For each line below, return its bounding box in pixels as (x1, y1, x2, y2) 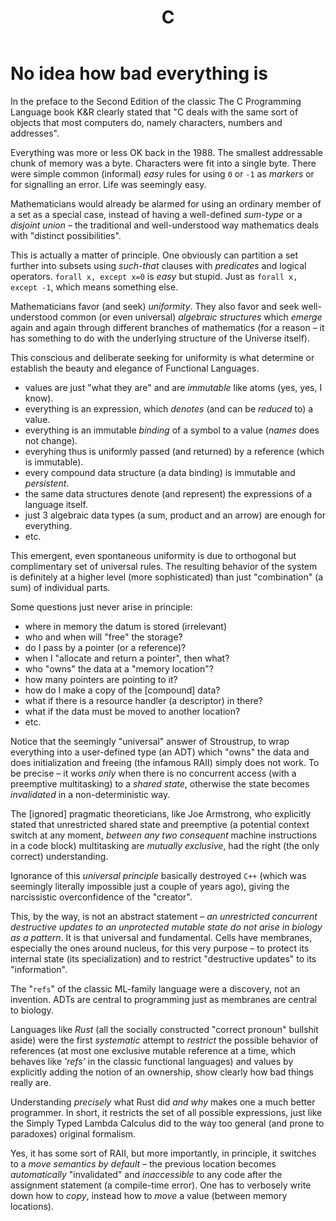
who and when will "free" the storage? (24, 631, 183, 643)
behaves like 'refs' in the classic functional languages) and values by (10, 1055, 294, 1067)
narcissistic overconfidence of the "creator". (10, 891, 193, 903)
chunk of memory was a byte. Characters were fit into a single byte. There (10, 157, 317, 169)
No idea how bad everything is (10, 62, 269, 85)
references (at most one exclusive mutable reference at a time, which (10, 1044, 296, 1056)
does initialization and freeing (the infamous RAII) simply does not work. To (10, 756, 320, 768)
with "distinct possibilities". (10, 229, 122, 241)
